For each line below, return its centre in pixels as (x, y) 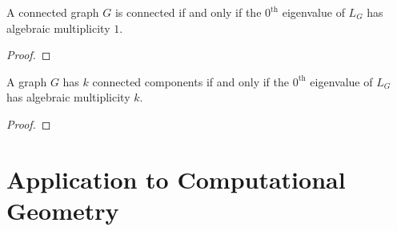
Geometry (63, 210)
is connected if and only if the (188, 12)
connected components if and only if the (190, 81)
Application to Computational (176, 179)
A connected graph (53, 12)
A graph (27, 81)
